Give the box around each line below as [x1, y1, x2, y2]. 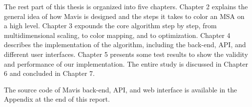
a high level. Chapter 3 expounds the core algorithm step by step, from [4, 20, 217, 31]
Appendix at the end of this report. [4, 94, 110, 104]
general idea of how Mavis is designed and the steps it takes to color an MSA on [4, 11, 245, 21]
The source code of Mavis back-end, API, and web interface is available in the [4, 84, 237, 94]
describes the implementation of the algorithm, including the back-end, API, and [4, 39, 246, 50]
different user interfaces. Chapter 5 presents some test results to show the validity [4, 49, 248, 59]
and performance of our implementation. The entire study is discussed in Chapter [4, 58, 248, 69]
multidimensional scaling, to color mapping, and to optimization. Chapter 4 [4, 30, 231, 40]
